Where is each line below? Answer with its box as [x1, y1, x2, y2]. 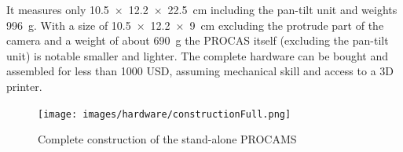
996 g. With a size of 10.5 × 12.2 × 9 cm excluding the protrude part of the [6, 16, 384, 33]
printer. [6, 78, 42, 94]
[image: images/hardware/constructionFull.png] [38, 108, 291, 120]
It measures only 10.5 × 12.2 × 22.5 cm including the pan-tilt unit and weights [6, 2, 398, 17]
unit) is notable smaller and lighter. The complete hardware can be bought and [6, 47, 389, 63]
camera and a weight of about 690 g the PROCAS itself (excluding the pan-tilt [6, 32, 389, 49]
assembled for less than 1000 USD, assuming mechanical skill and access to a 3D [6, 63, 394, 79]
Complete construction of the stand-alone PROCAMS [38, 131, 297, 147]
